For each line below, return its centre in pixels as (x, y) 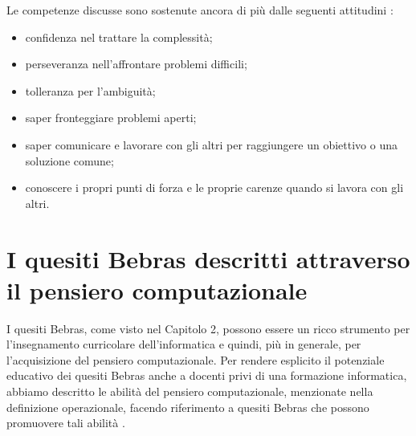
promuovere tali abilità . (66, 423)
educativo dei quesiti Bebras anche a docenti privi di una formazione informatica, (207, 375)
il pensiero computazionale (157, 289)
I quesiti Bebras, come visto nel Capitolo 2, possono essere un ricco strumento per (208, 328)
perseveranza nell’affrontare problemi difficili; (136, 64)
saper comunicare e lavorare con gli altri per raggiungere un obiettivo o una (211, 144)
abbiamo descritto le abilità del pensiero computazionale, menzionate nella (190, 391)
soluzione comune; (69, 160)
